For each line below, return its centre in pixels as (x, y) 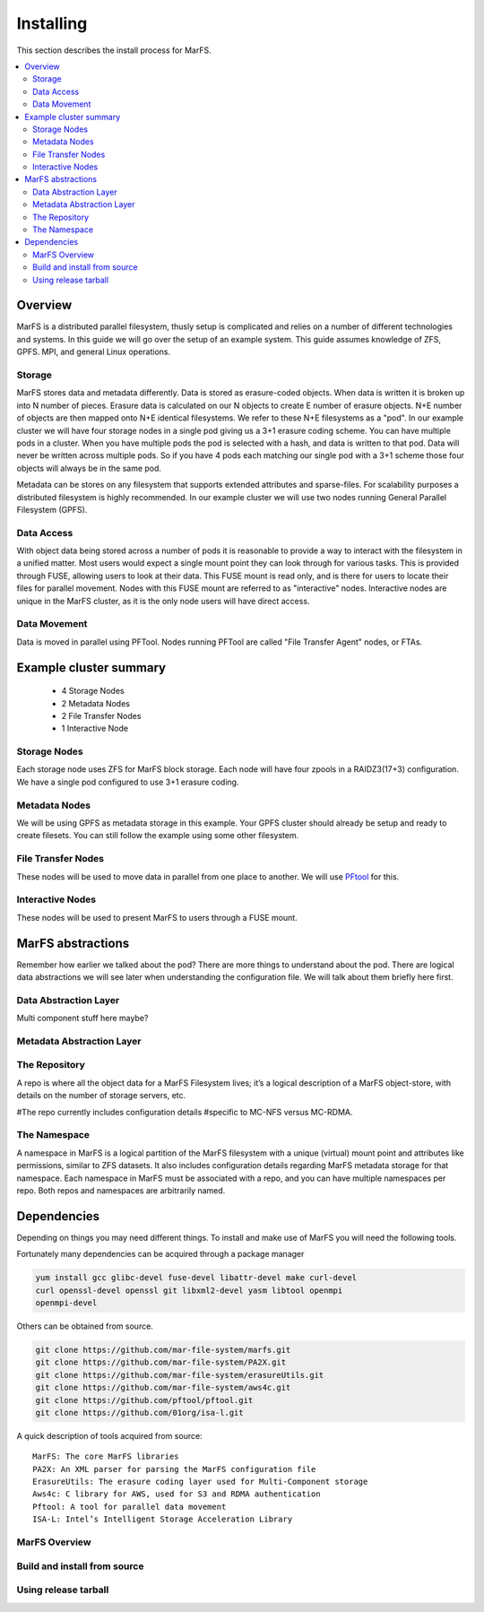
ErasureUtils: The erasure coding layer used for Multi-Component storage (200, 1482)
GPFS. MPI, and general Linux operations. (93, 352)
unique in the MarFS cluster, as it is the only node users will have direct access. (163, 601)
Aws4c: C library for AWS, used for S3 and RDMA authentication (177, 1494)
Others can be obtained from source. (85, 1326)
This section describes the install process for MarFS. (114, 50)
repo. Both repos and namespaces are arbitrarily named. (121, 1190)
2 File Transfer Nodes (101, 715)
